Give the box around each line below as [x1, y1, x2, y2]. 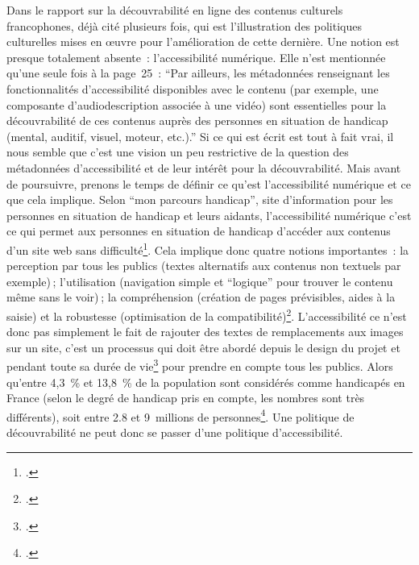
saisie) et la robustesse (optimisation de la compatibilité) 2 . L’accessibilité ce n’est [6, 305, 407, 324]
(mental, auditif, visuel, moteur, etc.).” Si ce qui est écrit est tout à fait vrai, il [6, 127, 394, 144]
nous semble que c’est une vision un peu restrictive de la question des [6, 143, 349, 160]
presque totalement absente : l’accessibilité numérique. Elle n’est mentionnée [6, 48, 386, 65]
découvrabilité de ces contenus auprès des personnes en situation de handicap [6, 112, 388, 129]
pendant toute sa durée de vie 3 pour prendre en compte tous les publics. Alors [6, 355, 393, 375]
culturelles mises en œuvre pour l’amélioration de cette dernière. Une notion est [6, 33, 400, 50]
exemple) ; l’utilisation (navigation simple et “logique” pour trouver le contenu [6, 272, 393, 289]
